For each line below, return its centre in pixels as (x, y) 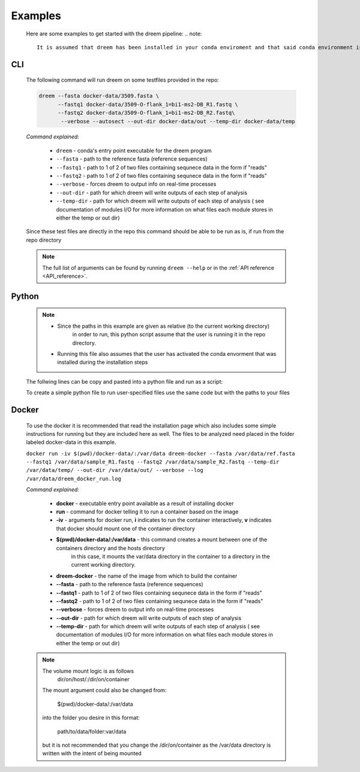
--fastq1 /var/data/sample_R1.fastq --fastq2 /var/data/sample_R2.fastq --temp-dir (153, 462)
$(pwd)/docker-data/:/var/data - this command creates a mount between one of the (162, 540)
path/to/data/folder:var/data (92, 731)
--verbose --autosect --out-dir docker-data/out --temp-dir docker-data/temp (178, 121)
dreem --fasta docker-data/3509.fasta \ (99, 96)
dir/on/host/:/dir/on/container (94, 679)
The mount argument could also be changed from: (104, 690)
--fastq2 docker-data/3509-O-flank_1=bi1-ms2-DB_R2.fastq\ (146, 113)
